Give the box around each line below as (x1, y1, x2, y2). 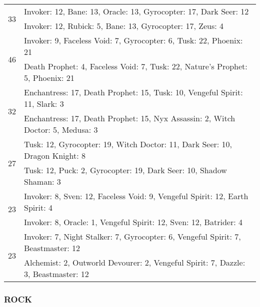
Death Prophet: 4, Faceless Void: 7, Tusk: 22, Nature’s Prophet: (24, 60, 247, 72)
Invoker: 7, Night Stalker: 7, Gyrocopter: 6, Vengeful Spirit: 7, (24, 231, 241, 242)
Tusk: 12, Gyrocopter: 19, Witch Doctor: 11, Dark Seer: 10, (24, 138, 232, 150)
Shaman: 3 (24, 176, 61, 187)
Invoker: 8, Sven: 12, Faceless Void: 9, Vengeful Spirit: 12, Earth (24, 190, 248, 202)
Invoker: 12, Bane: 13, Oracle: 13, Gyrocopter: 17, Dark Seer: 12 (24, 5, 249, 17)
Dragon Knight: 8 (24, 150, 85, 161)
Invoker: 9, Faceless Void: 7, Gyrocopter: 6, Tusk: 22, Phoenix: (24, 34, 243, 46)
